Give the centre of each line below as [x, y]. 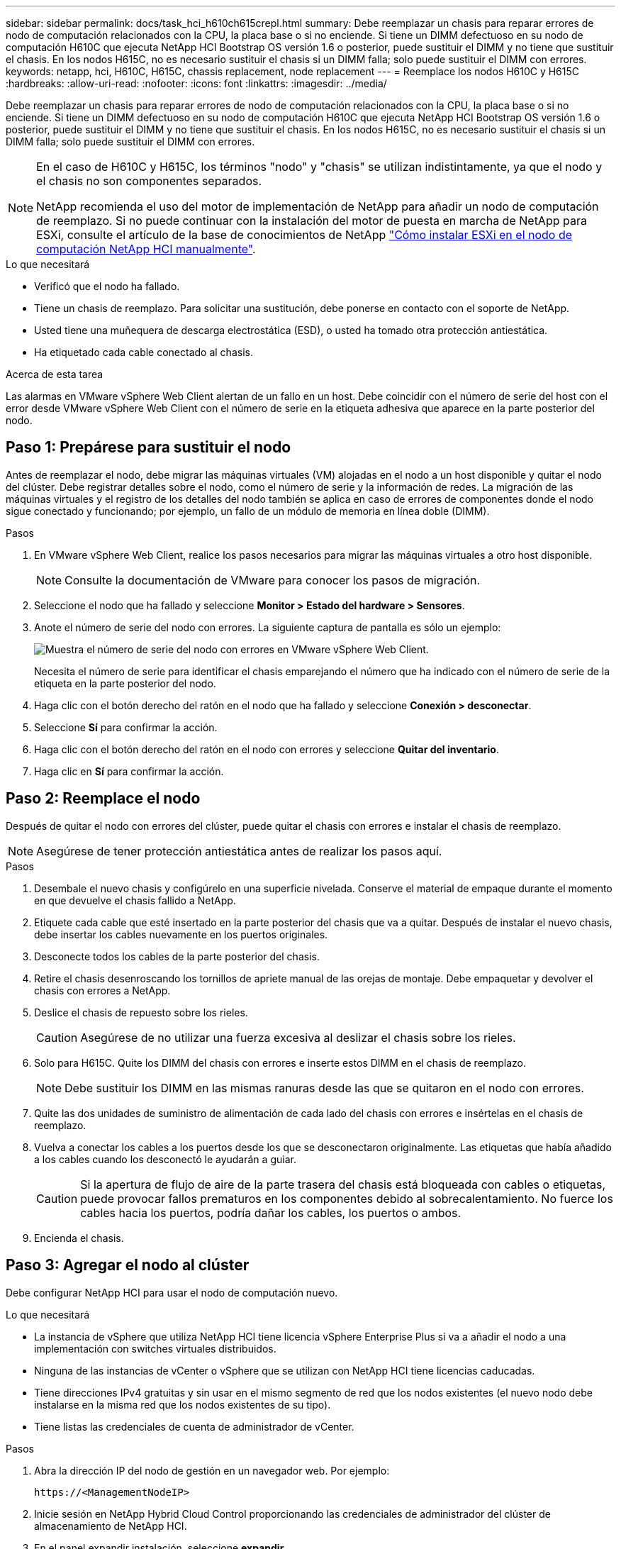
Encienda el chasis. [79, 1238]
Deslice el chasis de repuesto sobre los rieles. [141, 1012]
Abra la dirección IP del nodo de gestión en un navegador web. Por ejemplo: [212, 1470]
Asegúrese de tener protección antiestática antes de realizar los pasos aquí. [239, 851]
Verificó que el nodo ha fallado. [107, 286]
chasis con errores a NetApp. [102, 990]
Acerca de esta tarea [55, 374]
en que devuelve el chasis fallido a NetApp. [135, 900]
